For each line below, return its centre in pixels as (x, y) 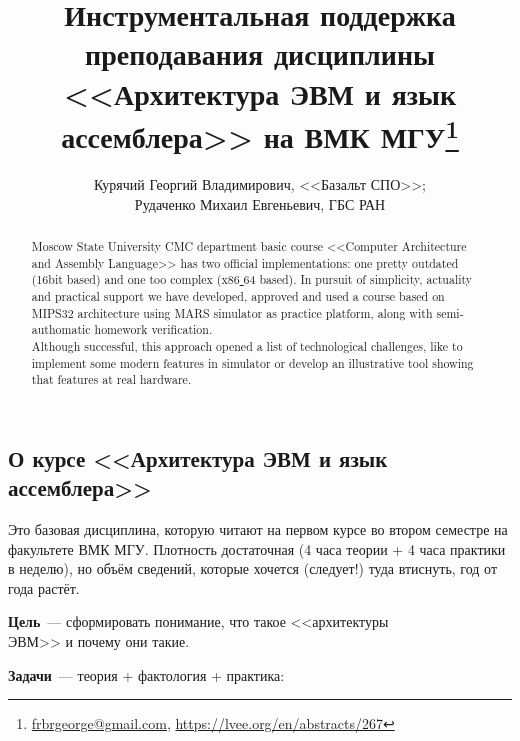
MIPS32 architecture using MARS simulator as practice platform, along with (232, 312)
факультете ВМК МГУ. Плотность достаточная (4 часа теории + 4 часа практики (257, 548)
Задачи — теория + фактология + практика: (146, 674)
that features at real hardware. (111, 379)
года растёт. (44, 587)
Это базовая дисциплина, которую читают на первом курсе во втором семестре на (258, 529)
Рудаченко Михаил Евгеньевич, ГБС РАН (260, 203)
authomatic (61, 329)
